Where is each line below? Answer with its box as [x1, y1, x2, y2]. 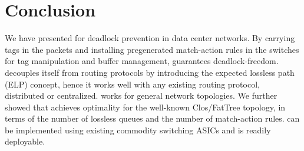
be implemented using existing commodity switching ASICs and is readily [5, 123, 271, 136]
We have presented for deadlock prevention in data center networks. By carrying [5, 32, 295, 44]
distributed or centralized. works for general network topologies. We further [5, 89, 277, 102]
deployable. [5, 135, 45, 147]
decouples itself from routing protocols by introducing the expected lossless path [5, 66, 295, 78]
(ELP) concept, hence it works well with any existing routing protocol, [5, 78, 260, 90]
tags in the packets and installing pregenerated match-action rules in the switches [5, 43, 299, 55]
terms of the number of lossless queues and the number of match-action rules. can [5, 112, 300, 125]
